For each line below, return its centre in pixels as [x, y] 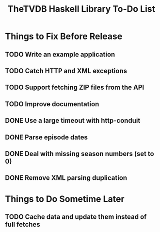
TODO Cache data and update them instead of [76, 217]
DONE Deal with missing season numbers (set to [80, 154]
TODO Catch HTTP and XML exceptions [66, 71]
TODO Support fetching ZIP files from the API [75, 87]
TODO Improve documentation [52, 104]
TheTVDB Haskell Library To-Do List [81, 9]
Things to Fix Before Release [64, 36]
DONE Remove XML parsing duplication [66, 178]
